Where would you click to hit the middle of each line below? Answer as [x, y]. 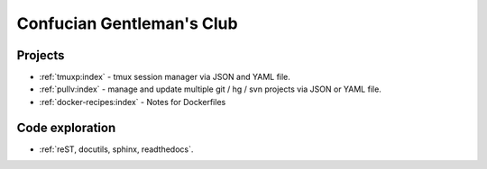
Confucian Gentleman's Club [127, 23]
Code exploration [66, 127]
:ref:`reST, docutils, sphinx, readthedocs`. [116, 149]
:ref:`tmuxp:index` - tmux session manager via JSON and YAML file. [165, 77]
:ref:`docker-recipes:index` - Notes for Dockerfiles [133, 102]
